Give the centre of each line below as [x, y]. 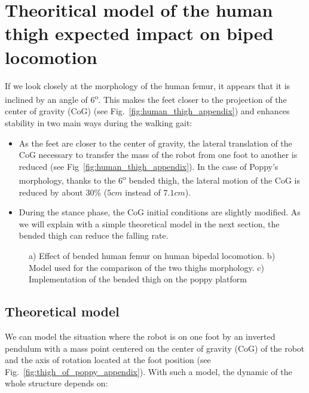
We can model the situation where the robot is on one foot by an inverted [140, 336]
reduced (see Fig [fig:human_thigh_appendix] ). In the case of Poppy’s [149, 166]
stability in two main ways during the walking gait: [99, 122]
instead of [143, 192]
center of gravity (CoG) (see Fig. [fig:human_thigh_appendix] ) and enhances [147, 111]
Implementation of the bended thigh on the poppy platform [138, 279]
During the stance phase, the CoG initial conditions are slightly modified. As [160, 212]
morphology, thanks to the [67, 180]
